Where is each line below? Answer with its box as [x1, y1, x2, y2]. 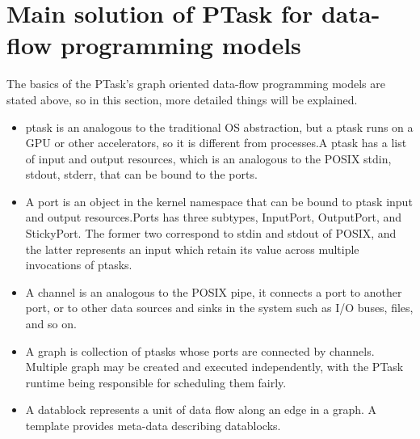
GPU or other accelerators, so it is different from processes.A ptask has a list [25, 134, 407, 151]
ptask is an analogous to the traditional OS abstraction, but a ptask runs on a [25, 118, 414, 135]
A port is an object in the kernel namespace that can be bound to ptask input [25, 192, 413, 209]
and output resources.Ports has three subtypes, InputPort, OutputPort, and [25, 209, 402, 226]
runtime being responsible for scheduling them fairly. [25, 374, 287, 390]
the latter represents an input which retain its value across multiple [25, 240, 359, 257]
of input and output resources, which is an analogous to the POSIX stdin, [25, 150, 392, 167]
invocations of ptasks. [25, 256, 132, 273]
